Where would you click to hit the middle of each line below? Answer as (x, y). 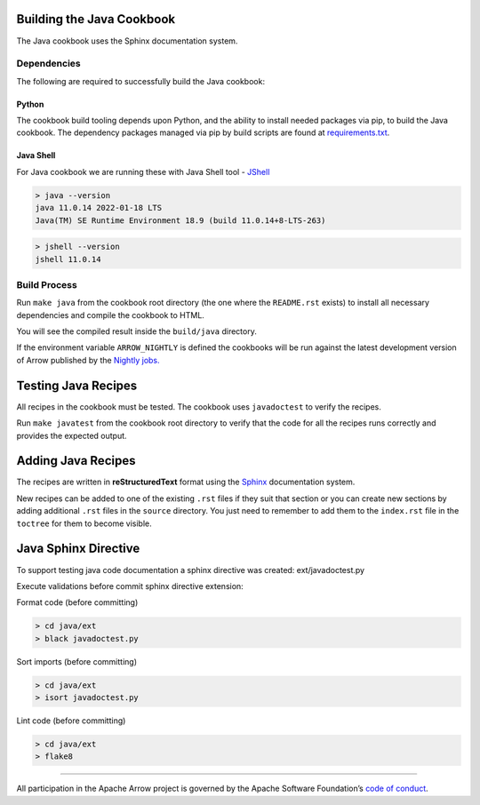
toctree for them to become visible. (84, 523)
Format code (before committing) (77, 602)
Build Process (47, 284)
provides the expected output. (72, 435)
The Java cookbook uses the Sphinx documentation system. (127, 41)
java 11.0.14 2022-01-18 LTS (99, 208)
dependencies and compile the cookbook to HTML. (110, 315)
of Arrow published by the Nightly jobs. (88, 360)
